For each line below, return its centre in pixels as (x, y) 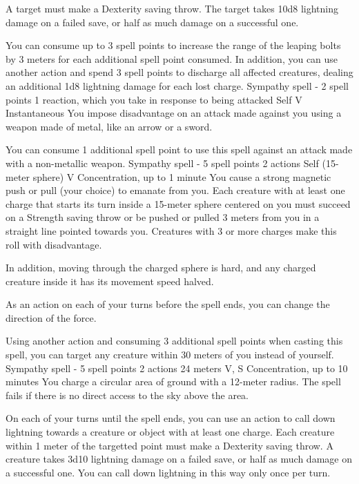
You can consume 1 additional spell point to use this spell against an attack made (179, 149)
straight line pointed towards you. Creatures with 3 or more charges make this (171, 230)
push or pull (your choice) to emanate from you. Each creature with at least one (175, 190)
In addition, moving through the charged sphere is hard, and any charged (161, 268)
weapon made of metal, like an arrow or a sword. (109, 126)
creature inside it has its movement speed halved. (110, 281)
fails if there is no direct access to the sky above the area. (127, 395)
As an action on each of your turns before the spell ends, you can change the (168, 304)
